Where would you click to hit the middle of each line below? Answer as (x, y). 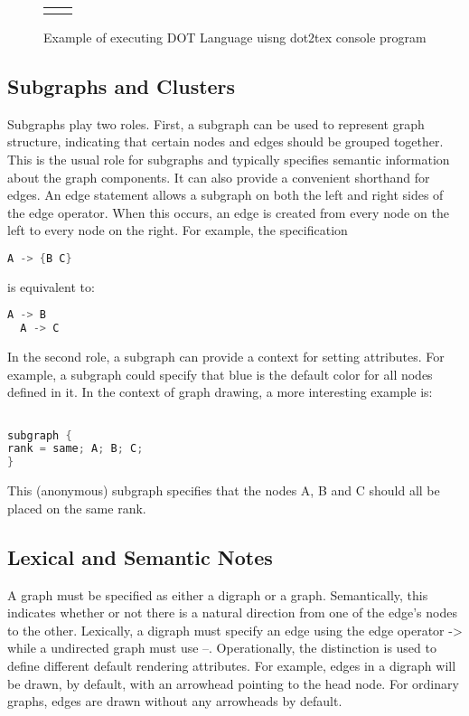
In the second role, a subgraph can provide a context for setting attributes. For (226, 357)
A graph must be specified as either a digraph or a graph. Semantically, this (218, 594)
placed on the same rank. (77, 508)
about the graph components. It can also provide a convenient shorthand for (219, 177)
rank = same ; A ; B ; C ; (75, 449)
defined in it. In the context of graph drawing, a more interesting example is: (220, 392)
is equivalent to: (51, 286)
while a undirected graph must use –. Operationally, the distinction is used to (222, 648)
